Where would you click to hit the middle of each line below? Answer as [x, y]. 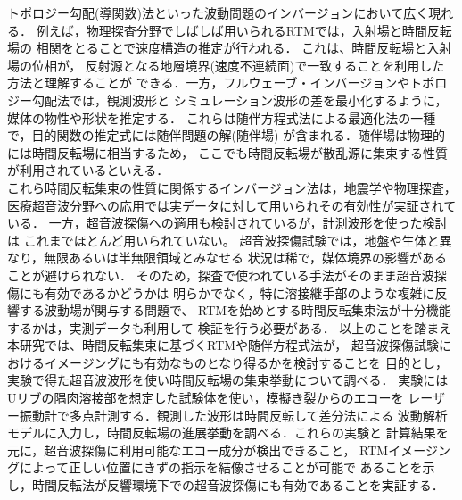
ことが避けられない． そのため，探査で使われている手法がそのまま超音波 [221, 275]
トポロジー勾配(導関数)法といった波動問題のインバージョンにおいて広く [218, 12]
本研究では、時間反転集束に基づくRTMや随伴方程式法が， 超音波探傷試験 [223, 345]
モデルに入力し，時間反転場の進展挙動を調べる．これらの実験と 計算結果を [228, 433]
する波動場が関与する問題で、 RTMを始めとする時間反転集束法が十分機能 [235, 310]
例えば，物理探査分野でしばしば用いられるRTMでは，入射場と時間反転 [244, 30]
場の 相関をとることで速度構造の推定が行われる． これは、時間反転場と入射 [230, 48]
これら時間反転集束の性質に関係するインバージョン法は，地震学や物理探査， [232, 187]
